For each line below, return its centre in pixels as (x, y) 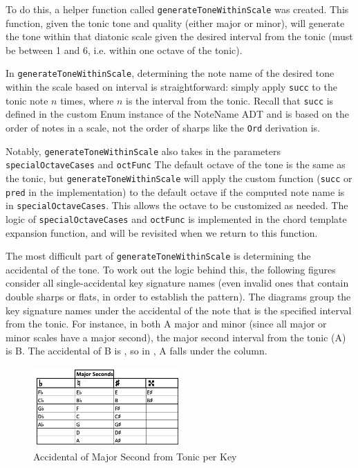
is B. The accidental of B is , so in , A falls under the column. (136, 351)
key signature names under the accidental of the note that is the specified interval (179, 310)
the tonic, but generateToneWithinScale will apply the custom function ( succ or (179, 178)
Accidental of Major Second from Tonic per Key (135, 456)
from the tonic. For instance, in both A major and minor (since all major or (166, 324)
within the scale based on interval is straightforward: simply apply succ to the (171, 87)
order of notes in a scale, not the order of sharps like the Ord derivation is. (163, 127)
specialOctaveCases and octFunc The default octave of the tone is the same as (176, 164)
